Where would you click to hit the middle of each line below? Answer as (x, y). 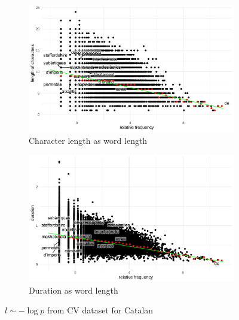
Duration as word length (73, 290)
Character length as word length (88, 140)
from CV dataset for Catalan (100, 310)
